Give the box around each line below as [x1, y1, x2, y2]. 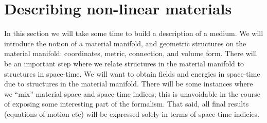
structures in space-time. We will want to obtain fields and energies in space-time [4, 68, 260, 79]
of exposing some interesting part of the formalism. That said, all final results [4, 98, 249, 109]
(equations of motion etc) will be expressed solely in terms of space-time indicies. [4, 108, 260, 119]
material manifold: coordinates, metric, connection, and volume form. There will [4, 48, 257, 59]
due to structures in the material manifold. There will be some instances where [4, 78, 253, 89]
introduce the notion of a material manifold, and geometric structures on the [4, 38, 246, 48]
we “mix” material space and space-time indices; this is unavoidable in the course [4, 88, 260, 99]
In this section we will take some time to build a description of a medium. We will [4, 28, 263, 39]
